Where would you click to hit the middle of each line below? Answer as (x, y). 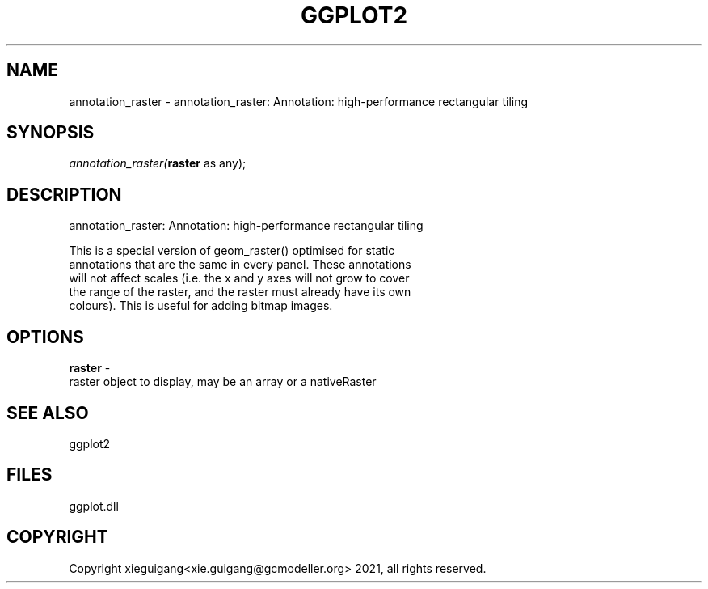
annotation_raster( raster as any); (158, 163)
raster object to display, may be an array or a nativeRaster (223, 382)
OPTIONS (45, 337)
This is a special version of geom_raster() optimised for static (232, 251)
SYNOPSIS (51, 133)
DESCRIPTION (64, 194)
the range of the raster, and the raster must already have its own (240, 292)
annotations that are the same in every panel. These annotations (240, 265)
